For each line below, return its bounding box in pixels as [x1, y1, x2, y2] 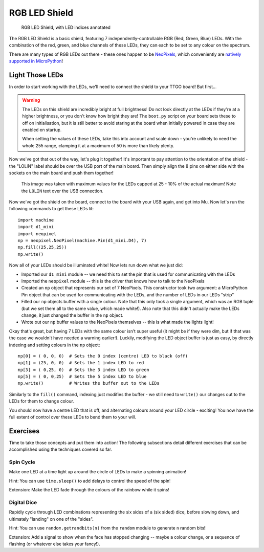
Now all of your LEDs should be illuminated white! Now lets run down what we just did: [9, 262, 183, 268]
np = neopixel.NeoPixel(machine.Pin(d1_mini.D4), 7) [18, 238, 147, 243]
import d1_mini [18, 224, 54, 230]
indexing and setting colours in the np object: [9, 342, 100, 348]
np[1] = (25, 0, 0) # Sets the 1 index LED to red [18, 360, 144, 366]
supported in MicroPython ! [9, 58, 63, 64]
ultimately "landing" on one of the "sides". [9, 516, 94, 522]
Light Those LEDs [9, 71, 64, 79]
